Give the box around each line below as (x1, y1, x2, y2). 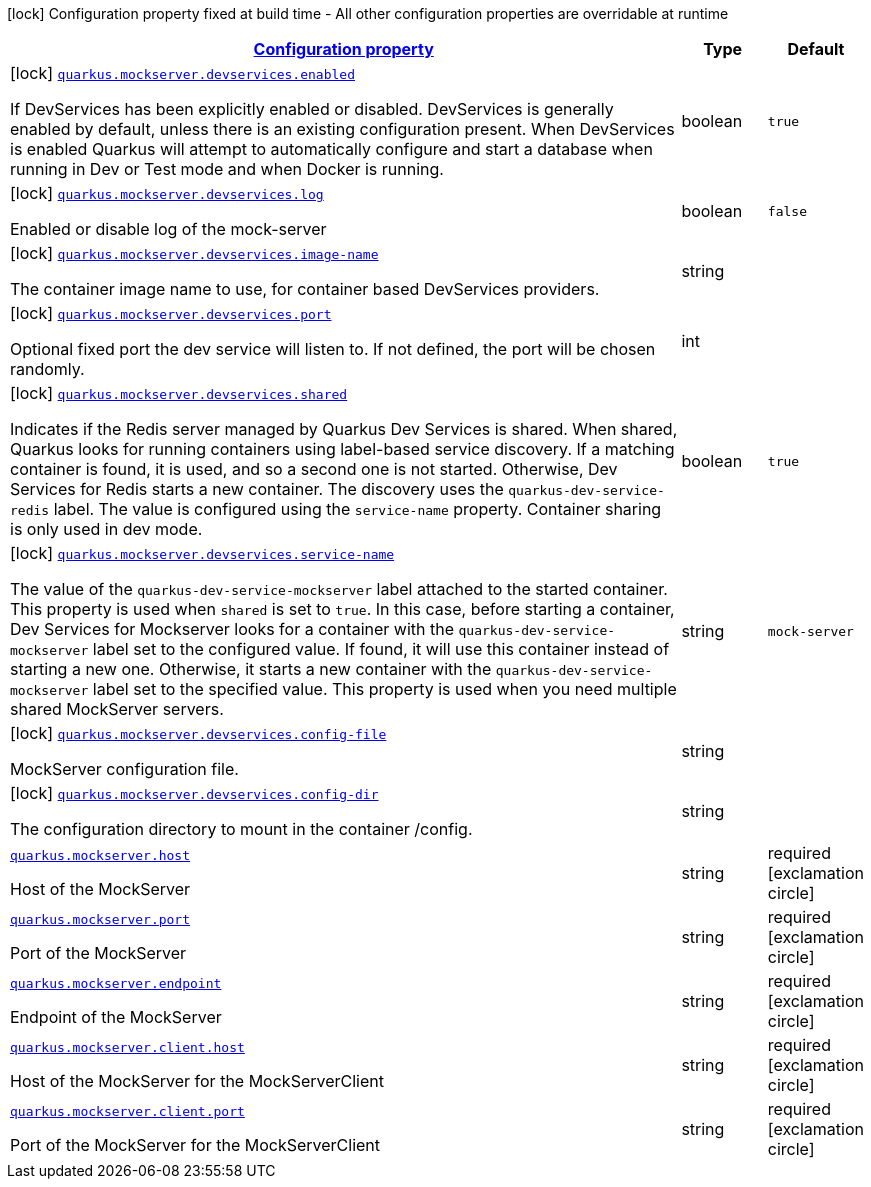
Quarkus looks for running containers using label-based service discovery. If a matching (10, 439, 675, 459)
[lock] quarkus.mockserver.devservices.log (10, 183, 324, 203)
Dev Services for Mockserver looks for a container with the (10, 619, 455, 639)
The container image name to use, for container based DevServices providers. (10, 279, 600, 299)
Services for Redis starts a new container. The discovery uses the (10, 479, 504, 499)
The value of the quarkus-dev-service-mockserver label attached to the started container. (10, 579, 668, 599)
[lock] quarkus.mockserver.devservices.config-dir (10, 783, 379, 803)
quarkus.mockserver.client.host (10, 1039, 245, 1055)
